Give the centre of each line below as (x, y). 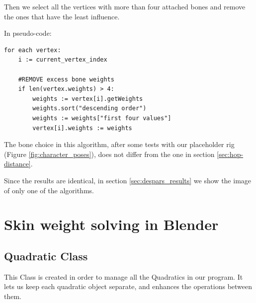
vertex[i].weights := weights (82, 128)
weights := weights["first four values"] (102, 118)
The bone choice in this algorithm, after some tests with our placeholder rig (119, 144)
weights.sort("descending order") (89, 109)
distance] (17, 164)
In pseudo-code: (28, 33)
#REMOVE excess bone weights (66, 79)
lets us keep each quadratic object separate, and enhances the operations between (128, 286)
